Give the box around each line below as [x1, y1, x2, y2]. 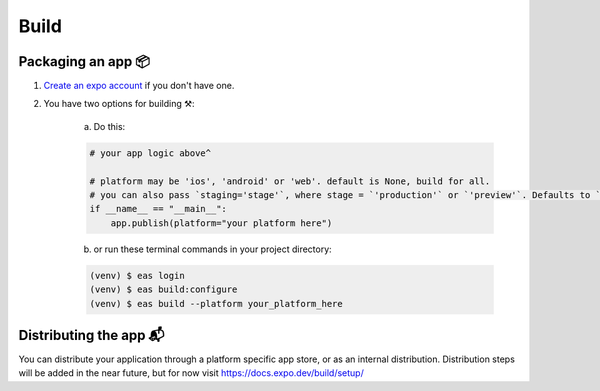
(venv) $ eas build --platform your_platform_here [89, 298, 344, 309]
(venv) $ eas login [89, 270, 185, 281]
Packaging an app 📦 [18, 53, 150, 70]
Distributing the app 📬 [18, 326, 165, 344]
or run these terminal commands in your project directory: [93, 243, 332, 255]
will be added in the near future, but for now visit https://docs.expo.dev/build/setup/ [18, 367, 364, 379]
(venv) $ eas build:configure [89, 284, 238, 295]
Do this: [93, 120, 126, 132]
